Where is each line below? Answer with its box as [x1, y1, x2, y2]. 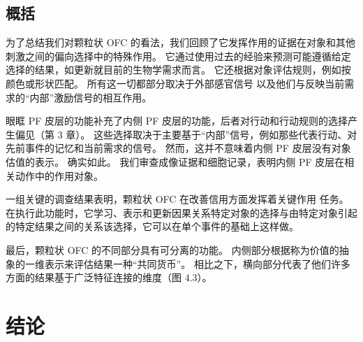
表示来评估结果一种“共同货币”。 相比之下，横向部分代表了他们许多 [44, 256, 350, 271]
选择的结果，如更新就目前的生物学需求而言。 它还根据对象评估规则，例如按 [6, 62, 351, 77]
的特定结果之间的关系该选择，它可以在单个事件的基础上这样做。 [6, 219, 299, 234]
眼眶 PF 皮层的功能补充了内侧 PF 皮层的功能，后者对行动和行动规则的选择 [6, 113, 348, 128]
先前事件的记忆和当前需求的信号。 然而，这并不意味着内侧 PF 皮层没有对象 [6, 141, 351, 155]
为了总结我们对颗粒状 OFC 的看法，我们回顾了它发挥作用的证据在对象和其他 [6, 35, 356, 50]
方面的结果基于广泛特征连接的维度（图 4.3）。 [6, 270, 212, 285]
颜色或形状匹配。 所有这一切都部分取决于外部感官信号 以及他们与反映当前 [6, 76, 345, 90]
